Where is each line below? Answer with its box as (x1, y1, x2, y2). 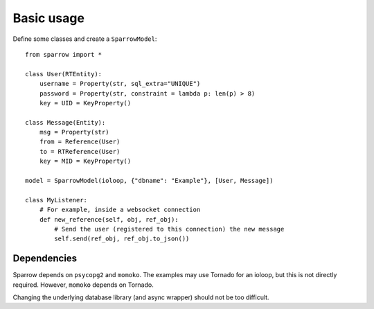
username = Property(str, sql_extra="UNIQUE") (39, 80, 201, 88)
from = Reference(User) (39, 138, 121, 145)
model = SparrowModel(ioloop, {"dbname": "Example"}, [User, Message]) (25, 177, 274, 185)
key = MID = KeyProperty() (39, 157, 132, 166)
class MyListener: (25, 196, 88, 204)
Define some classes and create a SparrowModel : (12, 35, 157, 43)
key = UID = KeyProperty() (39, 99, 132, 107)
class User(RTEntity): (25, 70, 103, 78)
